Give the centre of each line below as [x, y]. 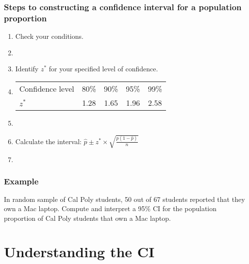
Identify [27, 69]
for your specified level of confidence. [103, 69]
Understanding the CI [79, 251]
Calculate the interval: [48, 141]
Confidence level [47, 88]
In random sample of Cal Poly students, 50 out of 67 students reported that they [124, 199]
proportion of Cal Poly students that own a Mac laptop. [87, 218]
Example [21, 181]
